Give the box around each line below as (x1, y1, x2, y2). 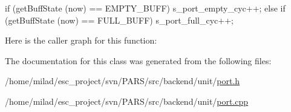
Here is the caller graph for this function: (5, 34, 157, 47)
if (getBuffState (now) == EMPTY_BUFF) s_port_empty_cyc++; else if (5, 2, 286, 14)
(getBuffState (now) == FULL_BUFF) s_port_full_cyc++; (5, 13, 234, 26)
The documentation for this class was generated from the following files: (5, 54, 272, 67)
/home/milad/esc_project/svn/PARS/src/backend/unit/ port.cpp (5, 94, 249, 107)
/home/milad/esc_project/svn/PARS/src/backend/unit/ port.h (5, 74, 240, 87)
